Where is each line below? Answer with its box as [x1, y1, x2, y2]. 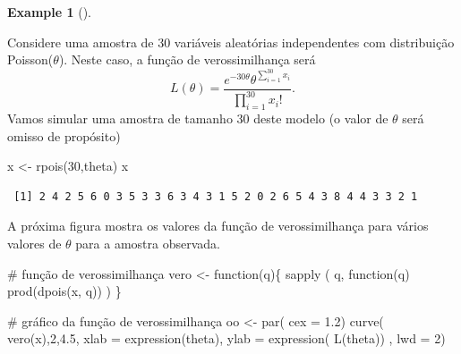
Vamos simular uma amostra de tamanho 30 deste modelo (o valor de [7, 109, 388, 128]
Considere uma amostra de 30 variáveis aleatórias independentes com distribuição [7, 32, 455, 51]
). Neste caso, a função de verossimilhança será [58, 50, 316, 69]
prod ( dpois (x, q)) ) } [7, 282, 122, 300]
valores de [7, 234, 62, 253]
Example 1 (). [7, 3, 91, 21]
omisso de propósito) [7, 126, 121, 145]
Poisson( [7, 50, 54, 69]
